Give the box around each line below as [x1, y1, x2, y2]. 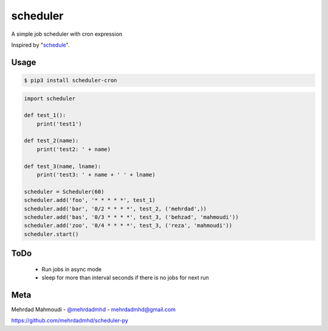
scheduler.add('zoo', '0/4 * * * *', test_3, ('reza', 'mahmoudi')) [24, 222, 233, 229]
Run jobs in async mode [41, 266, 102, 273]
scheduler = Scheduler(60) [24, 188, 104, 195]
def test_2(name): [24, 137, 79, 144]
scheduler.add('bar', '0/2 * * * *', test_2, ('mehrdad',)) [24, 205, 207, 212]
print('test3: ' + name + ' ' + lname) [36, 172, 156, 178]
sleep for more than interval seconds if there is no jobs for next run [41, 274, 209, 281]
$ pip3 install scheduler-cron [24, 76, 118, 84]
